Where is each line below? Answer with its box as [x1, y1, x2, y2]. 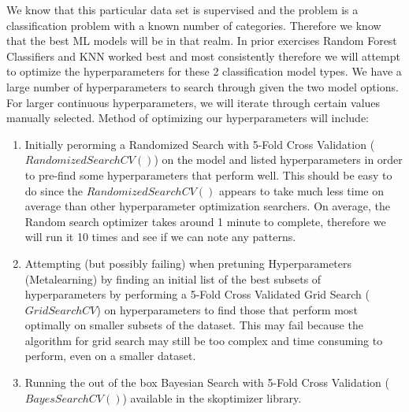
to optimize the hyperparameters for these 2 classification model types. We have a [6, 63, 402, 80]
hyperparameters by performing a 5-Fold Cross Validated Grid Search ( [24, 286, 370, 303]
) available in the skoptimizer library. [122, 389, 302, 406]
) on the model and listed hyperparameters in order [154, 151, 403, 168]
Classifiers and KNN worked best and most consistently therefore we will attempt [6, 47, 400, 64]
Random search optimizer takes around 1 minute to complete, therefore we [24, 213, 386, 229]
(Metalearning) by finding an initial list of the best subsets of [24, 270, 322, 287]
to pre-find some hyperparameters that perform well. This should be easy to [24, 166, 392, 183]
